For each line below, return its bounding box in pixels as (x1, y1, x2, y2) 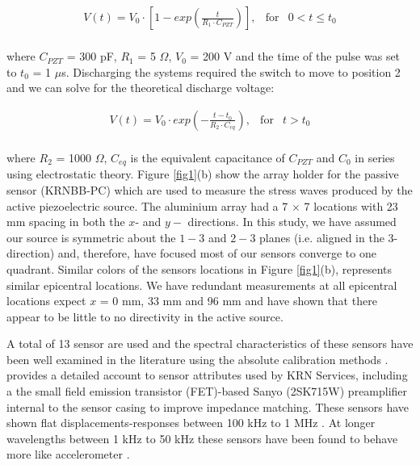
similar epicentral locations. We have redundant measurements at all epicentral (6, 276, 397, 293)
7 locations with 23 (304, 197, 398, 214)
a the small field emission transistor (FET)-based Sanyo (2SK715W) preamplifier (6, 383, 408, 400)
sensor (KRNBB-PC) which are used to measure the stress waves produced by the (6, 181, 413, 198)
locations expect (6, 292, 86, 309)
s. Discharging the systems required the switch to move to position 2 (61, 63, 401, 80)
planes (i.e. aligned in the (259, 228, 384, 245)
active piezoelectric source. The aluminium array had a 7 (6, 197, 288, 214)
